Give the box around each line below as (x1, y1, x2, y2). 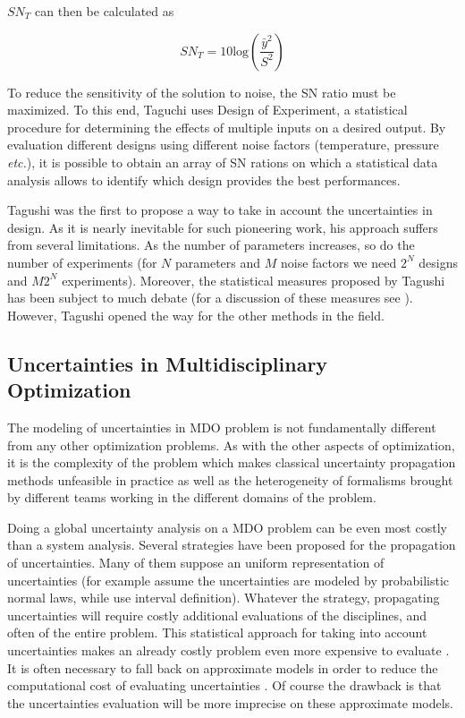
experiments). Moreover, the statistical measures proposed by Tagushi (62, 270, 445, 289)
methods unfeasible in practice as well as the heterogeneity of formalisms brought (7, 470, 453, 489)
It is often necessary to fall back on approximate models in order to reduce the (7, 658, 438, 677)
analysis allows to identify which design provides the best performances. (7, 170, 401, 189)
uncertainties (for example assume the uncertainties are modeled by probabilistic (7, 570, 450, 589)
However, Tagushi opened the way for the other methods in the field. (7, 305, 385, 324)
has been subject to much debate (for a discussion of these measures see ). (7, 288, 413, 307)
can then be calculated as (35, 2, 174, 20)
